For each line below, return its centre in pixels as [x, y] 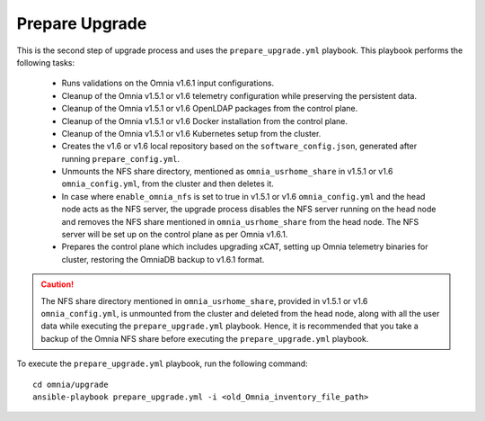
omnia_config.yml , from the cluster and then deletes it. [168, 184]
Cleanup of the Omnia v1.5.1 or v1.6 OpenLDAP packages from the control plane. [210, 109]
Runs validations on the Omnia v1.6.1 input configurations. [168, 83]
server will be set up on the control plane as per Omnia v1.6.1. [175, 235]
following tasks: [46, 62]
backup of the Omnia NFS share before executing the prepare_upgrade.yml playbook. [205, 338]
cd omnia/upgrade [71, 384]
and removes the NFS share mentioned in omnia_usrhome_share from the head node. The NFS [240, 221]
